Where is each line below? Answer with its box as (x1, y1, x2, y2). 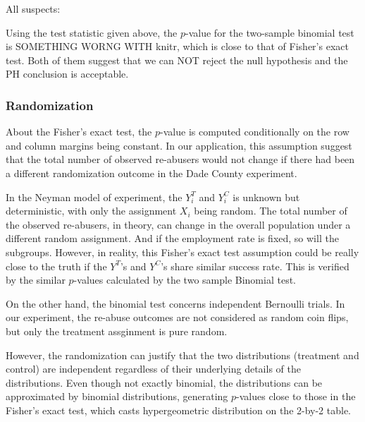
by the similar (6, 272, 66, 287)
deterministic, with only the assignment (6, 203, 177, 218)
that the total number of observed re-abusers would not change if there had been (6, 152, 355, 167)
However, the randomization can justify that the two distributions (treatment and (6, 347, 359, 362)
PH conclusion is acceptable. (6, 66, 129, 81)
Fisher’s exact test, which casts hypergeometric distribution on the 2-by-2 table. (6, 402, 352, 417)
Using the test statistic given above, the (6, 25, 178, 40)
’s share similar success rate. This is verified (161, 258, 349, 273)
